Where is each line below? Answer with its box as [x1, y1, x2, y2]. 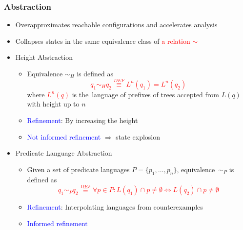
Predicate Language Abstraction [15, 148, 112, 158]
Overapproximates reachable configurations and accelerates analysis [15, 19, 218, 30]
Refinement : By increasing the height [27, 115, 138, 125]
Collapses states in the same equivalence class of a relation [15, 35, 190, 46]
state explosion [116, 131, 161, 142]
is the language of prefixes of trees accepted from [72, 89, 219, 99]
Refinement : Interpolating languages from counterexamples [27, 202, 203, 212]
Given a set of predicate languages [27, 164, 130, 174]
